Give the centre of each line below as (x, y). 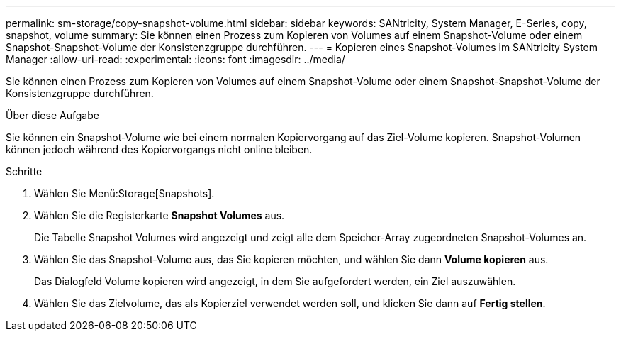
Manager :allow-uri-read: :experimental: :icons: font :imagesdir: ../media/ (175, 59)
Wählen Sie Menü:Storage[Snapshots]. (124, 193)
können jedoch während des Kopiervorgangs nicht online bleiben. (159, 149)
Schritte (24, 171)
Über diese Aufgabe (52, 115)
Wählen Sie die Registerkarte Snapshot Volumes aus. (160, 215)
